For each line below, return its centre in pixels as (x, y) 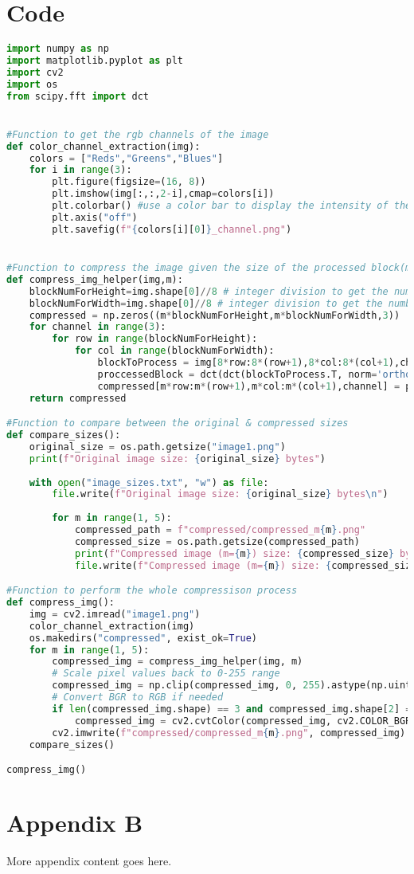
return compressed (78, 398)
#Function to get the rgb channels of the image (138, 134)
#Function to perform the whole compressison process (152, 591)
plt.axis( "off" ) (95, 217)
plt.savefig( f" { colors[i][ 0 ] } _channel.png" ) (172, 229)
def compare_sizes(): (64, 435)
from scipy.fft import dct (78, 96)
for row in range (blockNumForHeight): (155, 339)
